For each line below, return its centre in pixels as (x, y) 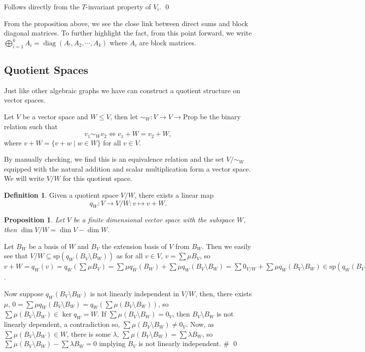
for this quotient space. (98, 178)
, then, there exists (224, 293)
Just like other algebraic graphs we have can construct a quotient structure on (122, 90)
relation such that (31, 126)
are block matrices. (168, 42)
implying (112, 343)
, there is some (89, 334)
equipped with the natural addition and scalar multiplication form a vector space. (128, 168)
